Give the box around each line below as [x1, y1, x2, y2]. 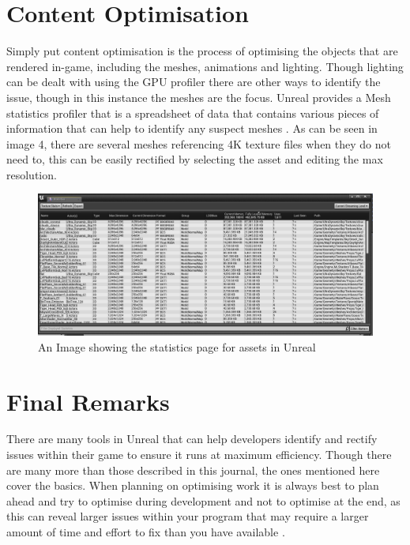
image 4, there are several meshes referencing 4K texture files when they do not [6, 135, 391, 152]
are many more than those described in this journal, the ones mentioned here [6, 461, 380, 478]
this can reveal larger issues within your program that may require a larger [6, 508, 369, 524]
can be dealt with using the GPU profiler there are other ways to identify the [6, 73, 381, 90]
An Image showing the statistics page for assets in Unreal [38, 338, 316, 355]
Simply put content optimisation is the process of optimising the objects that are [6, 43, 398, 59]
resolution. [6, 166, 57, 182]
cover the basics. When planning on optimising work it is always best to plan [6, 477, 379, 494]
